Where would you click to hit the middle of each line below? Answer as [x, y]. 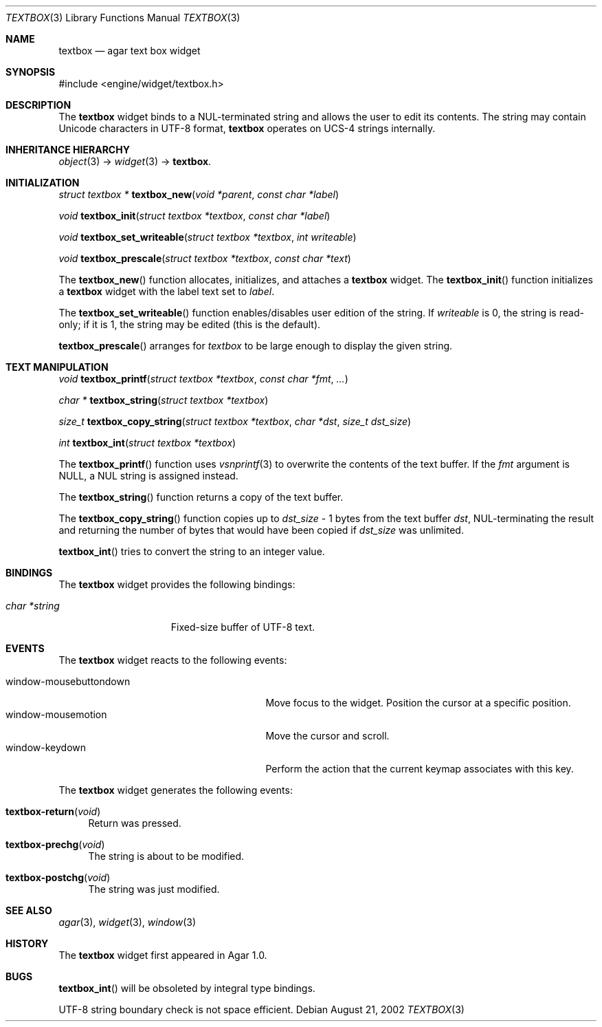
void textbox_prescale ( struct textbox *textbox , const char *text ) [205, 258]
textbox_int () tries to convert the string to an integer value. [192, 551]
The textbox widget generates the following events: [176, 790]
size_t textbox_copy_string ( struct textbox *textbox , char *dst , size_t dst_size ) [235, 421]
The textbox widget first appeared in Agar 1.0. [163, 955]
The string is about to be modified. [166, 856]
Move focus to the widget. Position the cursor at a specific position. [418, 703]
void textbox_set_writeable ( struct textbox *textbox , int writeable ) [208, 237]
